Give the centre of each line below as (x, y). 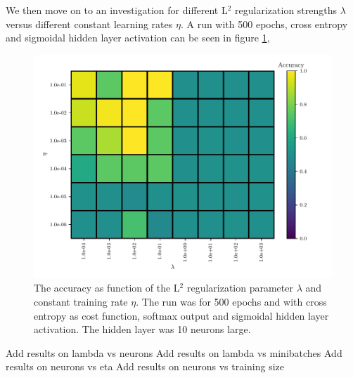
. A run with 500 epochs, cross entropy (264, 24)
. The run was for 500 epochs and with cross (231, 301)
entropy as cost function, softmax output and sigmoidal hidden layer (181, 315)
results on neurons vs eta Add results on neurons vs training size (145, 366)
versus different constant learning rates (89, 24)
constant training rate (81, 301)
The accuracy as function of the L (107, 288)
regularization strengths (286, 10)
